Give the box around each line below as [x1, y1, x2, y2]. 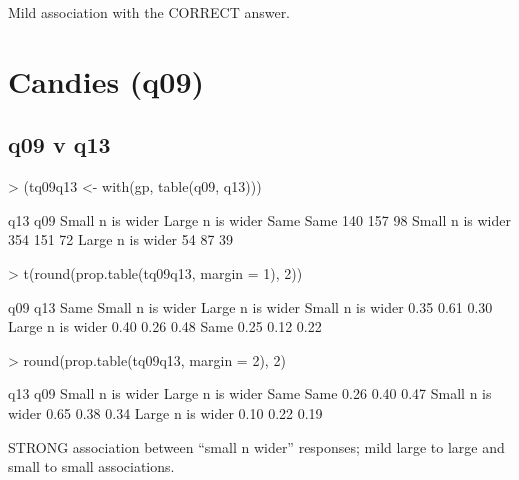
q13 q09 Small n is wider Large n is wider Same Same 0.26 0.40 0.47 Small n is [8, 383, 492, 404]
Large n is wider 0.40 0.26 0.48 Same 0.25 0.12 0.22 [8, 316, 322, 337]
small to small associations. [8, 456, 175, 477]
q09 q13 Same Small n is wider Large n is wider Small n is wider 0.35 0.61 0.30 [8, 296, 493, 317]
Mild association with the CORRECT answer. [8, 2, 291, 22]
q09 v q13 [8, 129, 111, 160]
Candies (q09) [8, 60, 205, 101]
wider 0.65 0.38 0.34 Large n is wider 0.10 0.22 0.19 [8, 402, 323, 423]
